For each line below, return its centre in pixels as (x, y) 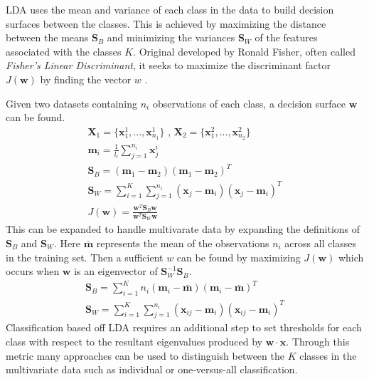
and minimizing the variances (171, 37)
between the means (47, 37)
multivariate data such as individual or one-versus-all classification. (152, 369)
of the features (286, 37)
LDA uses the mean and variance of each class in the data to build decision (170, 9)
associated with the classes (64, 51)
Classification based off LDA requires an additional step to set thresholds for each (184, 327)
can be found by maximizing (239, 257)
